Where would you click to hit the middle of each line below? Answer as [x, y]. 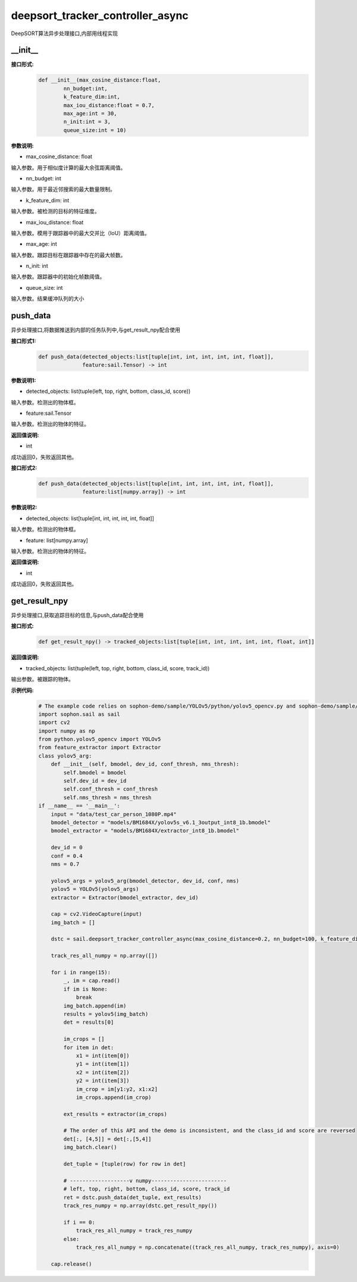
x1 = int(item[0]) [103, 1056]
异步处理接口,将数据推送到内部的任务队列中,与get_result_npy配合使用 [96, 330]
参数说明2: [24, 507]
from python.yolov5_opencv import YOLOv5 [100, 739]
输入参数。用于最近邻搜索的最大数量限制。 [63, 189]
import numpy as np [67, 731]
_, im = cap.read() [92, 981]
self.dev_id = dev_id [95, 781]
